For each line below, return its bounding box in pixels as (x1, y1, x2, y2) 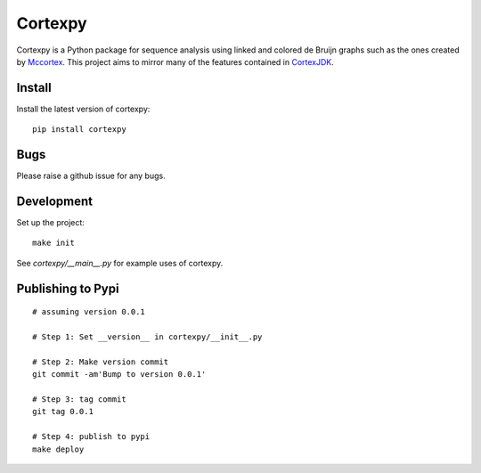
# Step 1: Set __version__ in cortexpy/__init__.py (32, 332, 263, 342)
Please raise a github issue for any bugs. (16, 170, 166, 182)
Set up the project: (16, 217, 85, 228)
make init (32, 238, 75, 249)
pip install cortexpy (32, 125, 126, 135)
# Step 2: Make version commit (32, 356, 169, 367)
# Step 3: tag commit (32, 394, 126, 404)
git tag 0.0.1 (32, 406, 94, 417)
